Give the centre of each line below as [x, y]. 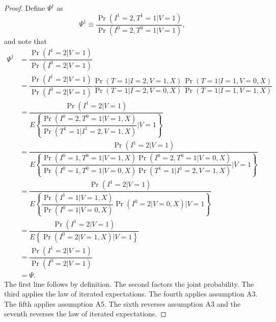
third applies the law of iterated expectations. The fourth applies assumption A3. [131, 294]
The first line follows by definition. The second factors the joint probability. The [129, 283]
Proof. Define [25, 8]
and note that [26, 41]
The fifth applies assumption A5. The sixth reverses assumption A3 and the [122, 303]
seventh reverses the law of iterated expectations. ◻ [85, 314]
